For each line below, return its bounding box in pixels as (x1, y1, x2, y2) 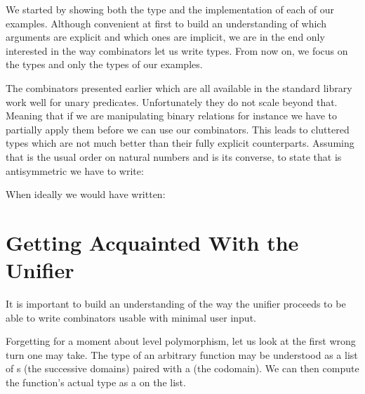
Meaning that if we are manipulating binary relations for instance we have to (6, 108, 338, 123)
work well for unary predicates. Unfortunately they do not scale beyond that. (6, 94, 338, 109)
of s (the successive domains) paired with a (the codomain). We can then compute (6, 361, 359, 376)
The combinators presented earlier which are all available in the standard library (6, 80, 352, 95)
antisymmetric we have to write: (6, 163, 144, 178)
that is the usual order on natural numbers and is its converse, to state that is (6, 149, 342, 164)
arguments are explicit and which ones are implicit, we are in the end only (6, 29, 325, 44)
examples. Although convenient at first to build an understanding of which (6, 15, 326, 30)
